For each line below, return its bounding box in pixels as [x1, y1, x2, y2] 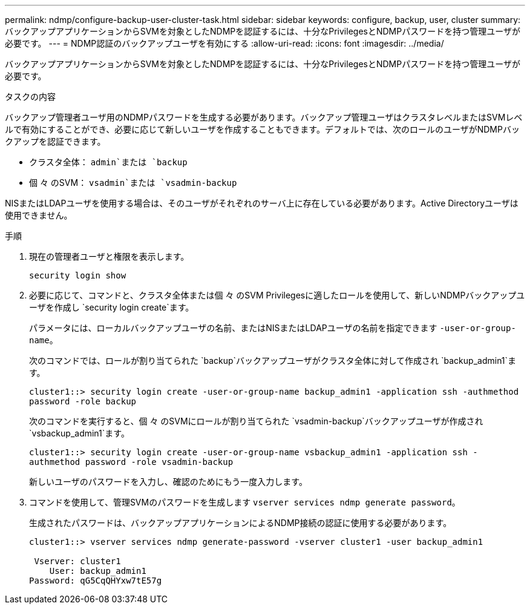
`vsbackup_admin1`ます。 [29, 428, 129, 438]
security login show [29, 271, 126, 280]
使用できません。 [5, 210, 73, 220]
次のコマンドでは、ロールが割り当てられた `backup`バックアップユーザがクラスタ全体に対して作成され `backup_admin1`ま [29, 355, 517, 366]
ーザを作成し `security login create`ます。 [29, 302, 194, 312]
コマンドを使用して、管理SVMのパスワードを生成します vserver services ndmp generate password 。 [29, 497, 460, 507]
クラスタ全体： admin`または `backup [29, 157, 188, 167]
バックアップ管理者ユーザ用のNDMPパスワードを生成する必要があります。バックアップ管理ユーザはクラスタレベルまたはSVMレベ [5, 112, 523, 122]
